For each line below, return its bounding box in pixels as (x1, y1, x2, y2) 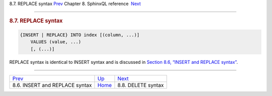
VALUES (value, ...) (30, 39, 82, 45)
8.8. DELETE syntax (117, 82, 164, 89)
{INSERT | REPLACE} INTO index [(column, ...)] (20, 32, 140, 38)
